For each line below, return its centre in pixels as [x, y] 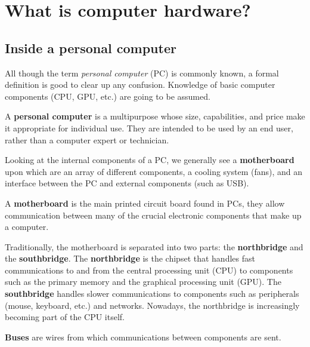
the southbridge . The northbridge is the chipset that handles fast [130, 258]
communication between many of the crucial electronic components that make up [153, 215]
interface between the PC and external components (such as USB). [127, 183]
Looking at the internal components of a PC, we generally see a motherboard [150, 160]
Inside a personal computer [91, 47]
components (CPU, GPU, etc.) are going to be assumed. [108, 96]
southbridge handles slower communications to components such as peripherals [152, 294]
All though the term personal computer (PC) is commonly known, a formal [142, 73]
